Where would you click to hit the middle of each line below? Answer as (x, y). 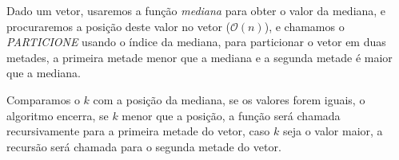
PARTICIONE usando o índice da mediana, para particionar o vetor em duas (196, 42)
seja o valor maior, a (333, 131)
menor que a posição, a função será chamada (231, 115)
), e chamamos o (304, 26)
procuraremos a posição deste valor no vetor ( (119, 26)
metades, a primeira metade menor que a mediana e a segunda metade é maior (199, 57)
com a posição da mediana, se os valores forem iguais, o (229, 99)
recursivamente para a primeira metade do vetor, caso (138, 131)
